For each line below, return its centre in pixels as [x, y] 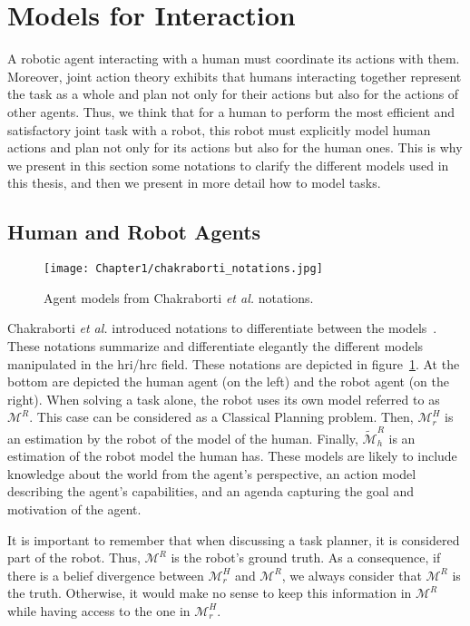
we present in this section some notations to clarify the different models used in [228, 165]
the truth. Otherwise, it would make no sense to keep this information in [210, 593]
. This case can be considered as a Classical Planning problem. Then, [221, 417]
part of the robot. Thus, [74, 558]
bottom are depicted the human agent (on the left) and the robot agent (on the [228, 381]
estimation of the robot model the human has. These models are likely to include [232, 456]
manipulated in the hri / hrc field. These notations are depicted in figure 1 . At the [234, 363]
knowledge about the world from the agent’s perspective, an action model [212, 473]
